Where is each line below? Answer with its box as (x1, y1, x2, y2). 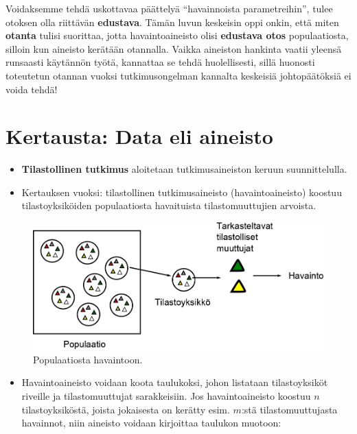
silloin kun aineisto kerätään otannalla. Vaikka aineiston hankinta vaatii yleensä (5, 41, 342, 56)
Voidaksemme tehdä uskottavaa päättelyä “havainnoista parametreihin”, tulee (5, 1, 333, 15)
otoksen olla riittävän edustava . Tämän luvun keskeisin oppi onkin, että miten (5, 14, 339, 29)
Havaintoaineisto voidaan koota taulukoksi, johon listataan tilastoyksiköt (21, 375, 328, 389)
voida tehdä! (5, 82, 58, 96)
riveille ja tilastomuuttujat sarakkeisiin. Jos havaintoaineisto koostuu (21, 388, 311, 402)
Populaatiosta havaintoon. (33, 352, 143, 366)
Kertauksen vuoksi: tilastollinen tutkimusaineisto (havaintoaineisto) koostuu (21, 184, 342, 199)
